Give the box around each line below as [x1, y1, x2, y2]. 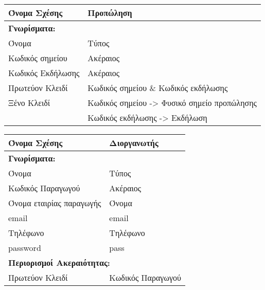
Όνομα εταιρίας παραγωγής [8, 197, 101, 209]
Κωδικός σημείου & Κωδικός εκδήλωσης [87, 82, 228, 94]
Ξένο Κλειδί [8, 97, 50, 108]
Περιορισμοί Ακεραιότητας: [8, 257, 110, 268]
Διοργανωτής [109, 137, 158, 149]
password [8, 242, 41, 253]
